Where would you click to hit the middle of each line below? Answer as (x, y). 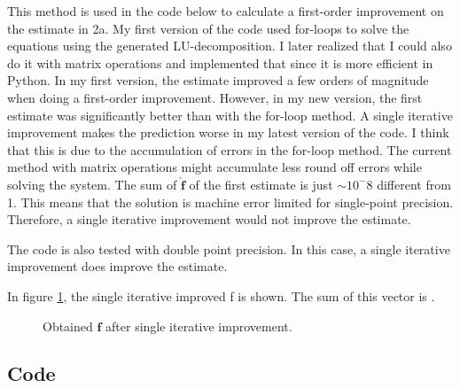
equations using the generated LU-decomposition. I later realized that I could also (230, 46)
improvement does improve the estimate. (117, 266)
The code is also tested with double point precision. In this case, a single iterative (229, 248)
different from (414, 184)
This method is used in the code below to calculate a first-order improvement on (226, 11)
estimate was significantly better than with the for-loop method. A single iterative (230, 115)
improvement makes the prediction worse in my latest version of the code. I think (228, 132)
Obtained (68, 326)
